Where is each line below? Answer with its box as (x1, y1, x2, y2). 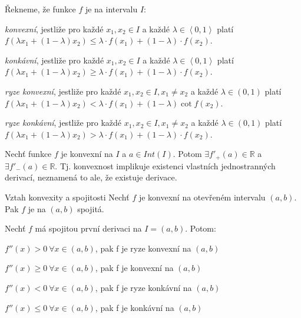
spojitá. (77, 202, 104, 215)
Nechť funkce (5, 148, 52, 160)
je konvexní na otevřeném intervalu (138, 190, 266, 203)
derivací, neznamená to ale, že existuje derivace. (5, 171, 177, 183)
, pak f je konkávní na (95, 301, 174, 313)
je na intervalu (85, 3, 138, 15)
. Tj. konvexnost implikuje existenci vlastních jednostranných (55, 159, 276, 172)
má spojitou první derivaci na (35, 222, 142, 235)
